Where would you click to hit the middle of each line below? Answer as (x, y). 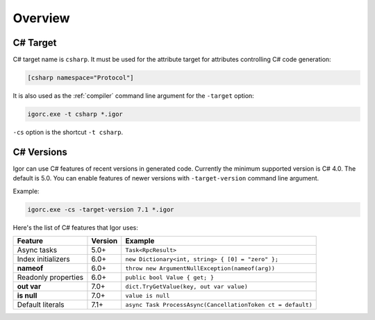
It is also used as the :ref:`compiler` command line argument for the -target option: (134, 96)
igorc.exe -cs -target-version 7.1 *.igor (101, 209)
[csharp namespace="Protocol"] (81, 78)
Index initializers (43, 259)
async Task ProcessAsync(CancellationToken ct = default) (219, 304)
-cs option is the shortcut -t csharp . (68, 132)
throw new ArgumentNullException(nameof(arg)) (200, 268)
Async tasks (37, 250)
